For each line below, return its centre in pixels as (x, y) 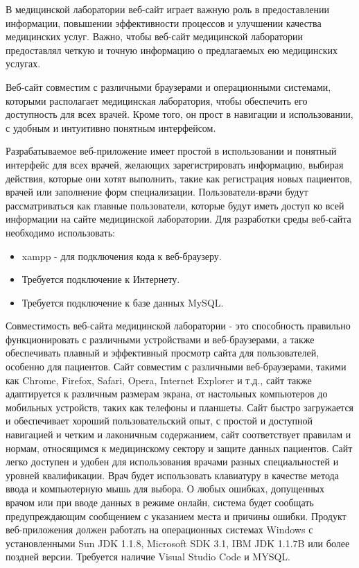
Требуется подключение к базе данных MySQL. (123, 302)
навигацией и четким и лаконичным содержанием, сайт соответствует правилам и (178, 434)
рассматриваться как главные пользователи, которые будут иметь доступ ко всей (175, 205)
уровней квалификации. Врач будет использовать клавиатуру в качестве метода (172, 475)
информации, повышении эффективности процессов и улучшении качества (164, 23)
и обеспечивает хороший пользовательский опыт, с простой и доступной (159, 421)
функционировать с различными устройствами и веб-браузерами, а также (160, 339)
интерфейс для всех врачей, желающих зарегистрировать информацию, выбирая (175, 164)
